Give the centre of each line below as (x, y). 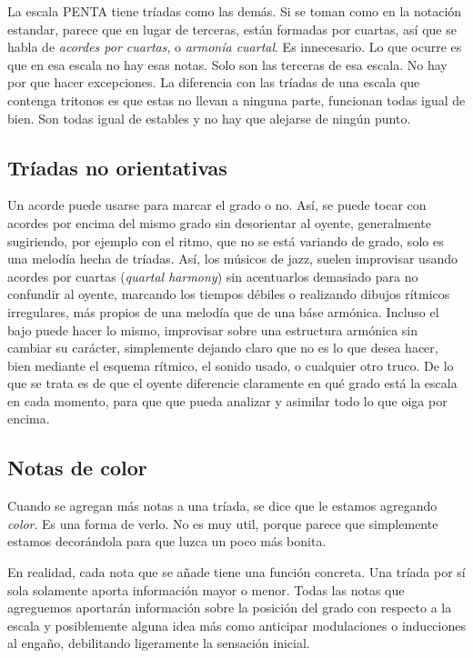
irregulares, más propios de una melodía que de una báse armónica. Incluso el (223, 311)
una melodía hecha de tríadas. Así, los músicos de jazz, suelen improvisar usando (232, 259)
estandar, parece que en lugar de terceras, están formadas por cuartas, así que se (232, 29)
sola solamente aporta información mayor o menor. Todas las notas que (206, 589)
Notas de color (77, 468)
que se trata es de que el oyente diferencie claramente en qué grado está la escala (232, 383)
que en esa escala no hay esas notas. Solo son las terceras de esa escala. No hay (227, 64)
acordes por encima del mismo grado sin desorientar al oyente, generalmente (219, 222)
